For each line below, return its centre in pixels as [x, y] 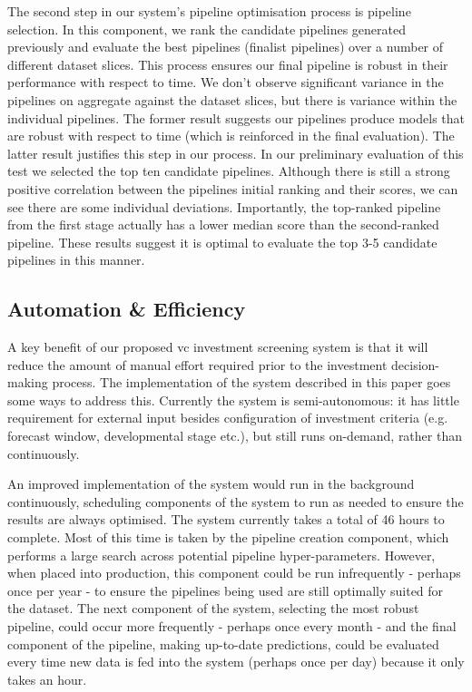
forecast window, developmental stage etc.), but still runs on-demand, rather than [235, 436]
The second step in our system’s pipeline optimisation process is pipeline [209, 11]
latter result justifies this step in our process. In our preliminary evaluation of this [236, 153]
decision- [415, 364]
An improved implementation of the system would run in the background [211, 484]
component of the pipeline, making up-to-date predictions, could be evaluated [223, 643]
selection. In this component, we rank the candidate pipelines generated [206, 29]
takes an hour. [47, 679]
